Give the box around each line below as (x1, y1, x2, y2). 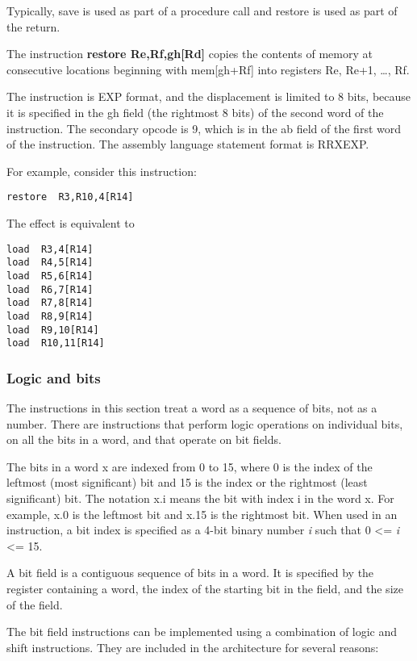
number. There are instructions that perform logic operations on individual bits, (6, 415, 403, 432)
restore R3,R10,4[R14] (6, 191, 134, 203)
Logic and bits (6, 367, 101, 387)
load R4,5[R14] (6, 257, 94, 269)
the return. (6, 18, 60, 35)
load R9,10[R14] (6, 324, 99, 336)
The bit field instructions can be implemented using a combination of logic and (6, 623, 398, 640)
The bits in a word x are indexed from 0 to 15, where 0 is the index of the (6, 458, 373, 475)
